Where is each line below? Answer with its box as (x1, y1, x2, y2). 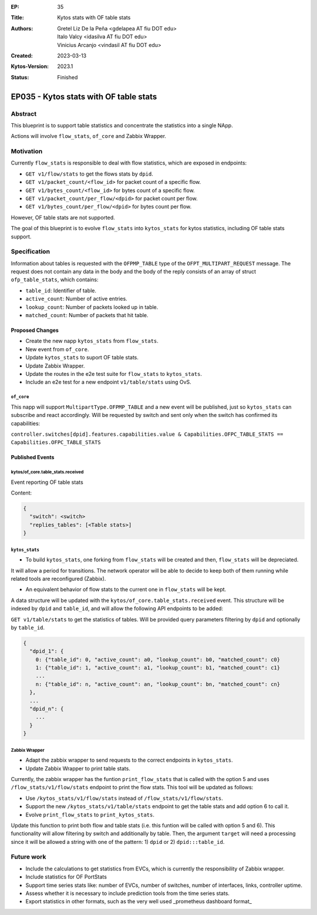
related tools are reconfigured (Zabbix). (11, 575, 106, 582)
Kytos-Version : (11, 63, 49, 70)
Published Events (11, 454, 55, 461)
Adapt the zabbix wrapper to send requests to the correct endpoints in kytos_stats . (25, 756, 233, 763)
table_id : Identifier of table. (25, 287, 97, 294)
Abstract (11, 109, 37, 117)
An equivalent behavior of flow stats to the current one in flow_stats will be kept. (25, 586, 227, 593)
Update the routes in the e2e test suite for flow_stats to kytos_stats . (25, 370, 203, 377)
